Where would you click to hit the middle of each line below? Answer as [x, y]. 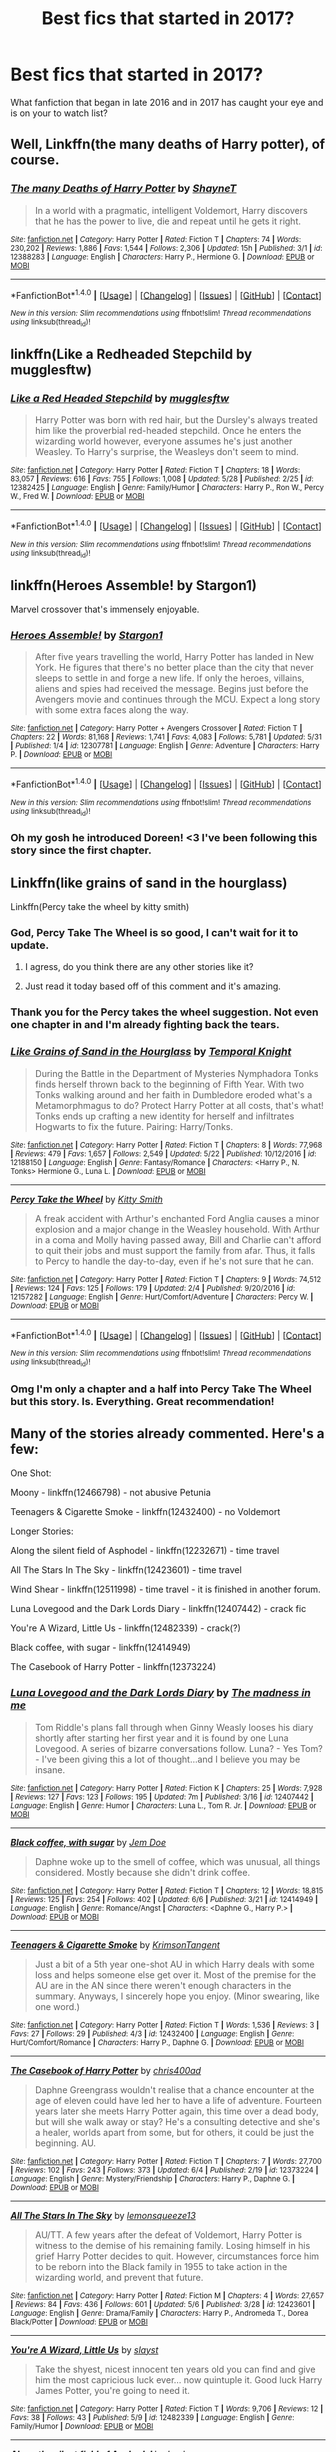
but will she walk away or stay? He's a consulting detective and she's [177, 2121]
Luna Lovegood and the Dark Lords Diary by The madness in [161, 1693]
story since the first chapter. [81, 850]
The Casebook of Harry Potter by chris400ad [106, 2070]
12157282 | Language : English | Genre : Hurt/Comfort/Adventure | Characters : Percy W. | [162, 1297]
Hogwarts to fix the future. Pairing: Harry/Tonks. [134, 1126]
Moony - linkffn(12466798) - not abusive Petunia [111, 1493]
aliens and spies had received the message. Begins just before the [171, 689]
